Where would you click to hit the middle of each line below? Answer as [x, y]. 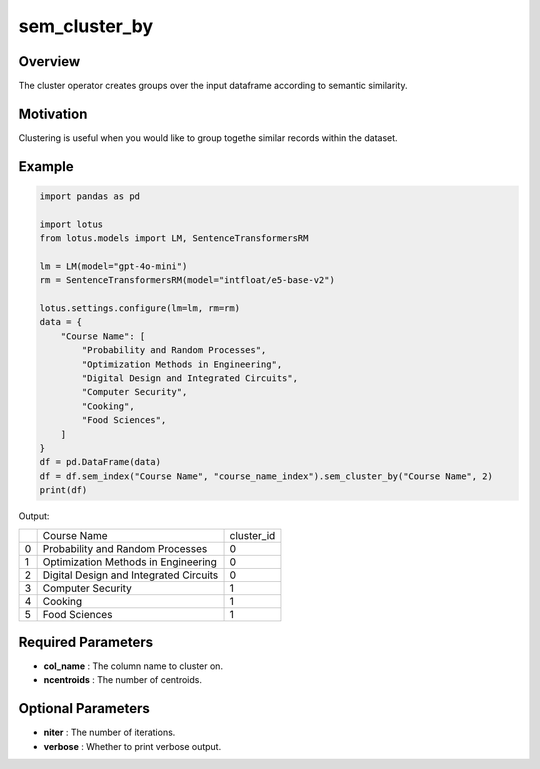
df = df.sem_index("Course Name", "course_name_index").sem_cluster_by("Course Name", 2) [266, 476]
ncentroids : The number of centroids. [122, 680]
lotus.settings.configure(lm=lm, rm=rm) [139, 308]
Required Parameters [86, 641]
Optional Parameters [84, 708]
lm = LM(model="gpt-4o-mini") [113, 266]
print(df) [63, 490]
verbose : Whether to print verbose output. [132, 746]
